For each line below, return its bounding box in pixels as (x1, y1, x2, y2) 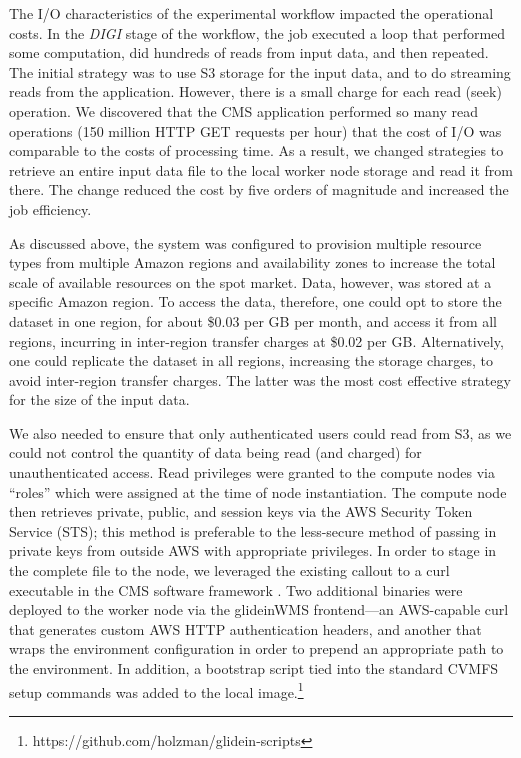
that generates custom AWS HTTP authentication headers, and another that (9, 618, 482, 639)
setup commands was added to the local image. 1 (9, 678, 304, 702)
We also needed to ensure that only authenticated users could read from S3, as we (9, 422, 512, 443)
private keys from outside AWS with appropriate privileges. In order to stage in (9, 540, 497, 561)
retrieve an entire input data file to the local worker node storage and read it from (9, 159, 513, 180)
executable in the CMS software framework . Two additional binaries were (9, 579, 463, 600)
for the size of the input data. (9, 389, 190, 410)
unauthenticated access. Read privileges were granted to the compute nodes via (9, 462, 495, 483)
